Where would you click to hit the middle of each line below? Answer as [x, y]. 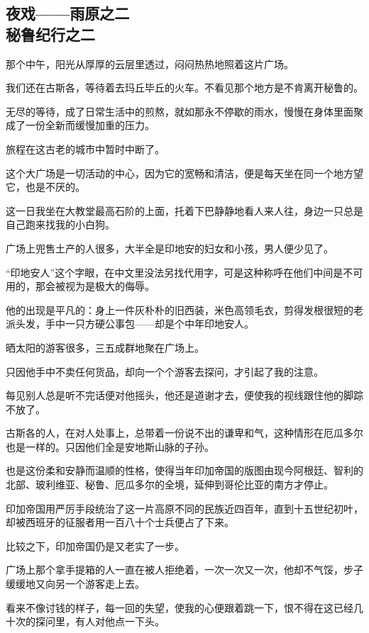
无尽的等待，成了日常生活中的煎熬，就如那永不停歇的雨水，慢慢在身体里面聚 [184, 111]
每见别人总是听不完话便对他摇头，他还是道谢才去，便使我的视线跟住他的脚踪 [184, 395]
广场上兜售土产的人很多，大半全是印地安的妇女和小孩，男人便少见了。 [170, 248]
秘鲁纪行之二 [50, 34]
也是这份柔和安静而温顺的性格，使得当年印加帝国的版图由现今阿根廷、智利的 [184, 470]
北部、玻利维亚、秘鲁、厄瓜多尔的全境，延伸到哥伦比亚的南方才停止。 [170, 484]
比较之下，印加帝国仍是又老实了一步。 [95, 545]
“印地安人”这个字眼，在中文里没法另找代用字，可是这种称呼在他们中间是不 [180, 272]
